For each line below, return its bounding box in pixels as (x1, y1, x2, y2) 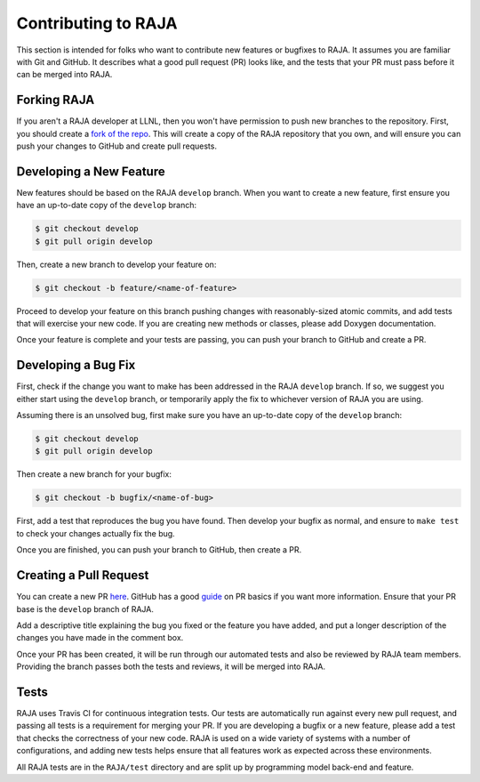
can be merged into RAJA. (16, 69, 113, 80)
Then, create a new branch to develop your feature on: (16, 259, 217, 270)
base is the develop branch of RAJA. (16, 603, 155, 614)
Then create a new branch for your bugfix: (16, 469, 172, 480)
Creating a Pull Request (16, 568, 149, 583)
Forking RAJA (16, 93, 95, 108)
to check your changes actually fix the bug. (16, 528, 175, 538)
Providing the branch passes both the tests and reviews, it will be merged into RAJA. (16, 661, 326, 672)
